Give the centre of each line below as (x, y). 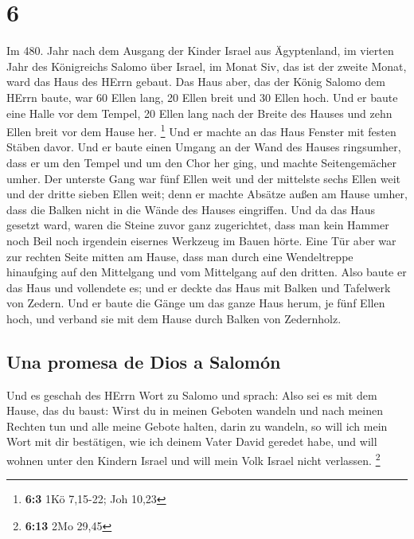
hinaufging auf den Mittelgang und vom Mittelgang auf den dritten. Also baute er (207, 272)
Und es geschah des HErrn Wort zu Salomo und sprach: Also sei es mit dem (192, 394)
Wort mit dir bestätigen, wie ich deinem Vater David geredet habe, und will (192, 441)
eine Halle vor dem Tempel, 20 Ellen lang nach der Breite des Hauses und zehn (199, 113)
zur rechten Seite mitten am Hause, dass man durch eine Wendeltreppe (180, 256)
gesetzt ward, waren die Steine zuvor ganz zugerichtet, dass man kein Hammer (198, 225)
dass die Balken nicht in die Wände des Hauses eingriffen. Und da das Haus (191, 209)
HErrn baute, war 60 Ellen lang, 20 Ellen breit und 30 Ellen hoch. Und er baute (202, 97)
